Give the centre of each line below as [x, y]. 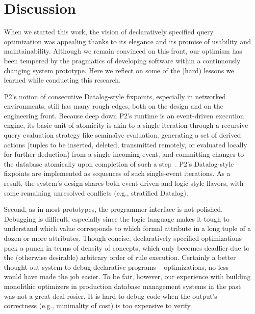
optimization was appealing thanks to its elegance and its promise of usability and [127, 41]
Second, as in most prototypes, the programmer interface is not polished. [114, 209]
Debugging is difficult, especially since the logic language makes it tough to [117, 218]
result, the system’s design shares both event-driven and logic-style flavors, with [124, 183]
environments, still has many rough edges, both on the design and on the [114, 106]
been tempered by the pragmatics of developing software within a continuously [122, 60]
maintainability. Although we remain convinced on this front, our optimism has [123, 51]
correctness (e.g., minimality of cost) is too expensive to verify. [98, 305]
